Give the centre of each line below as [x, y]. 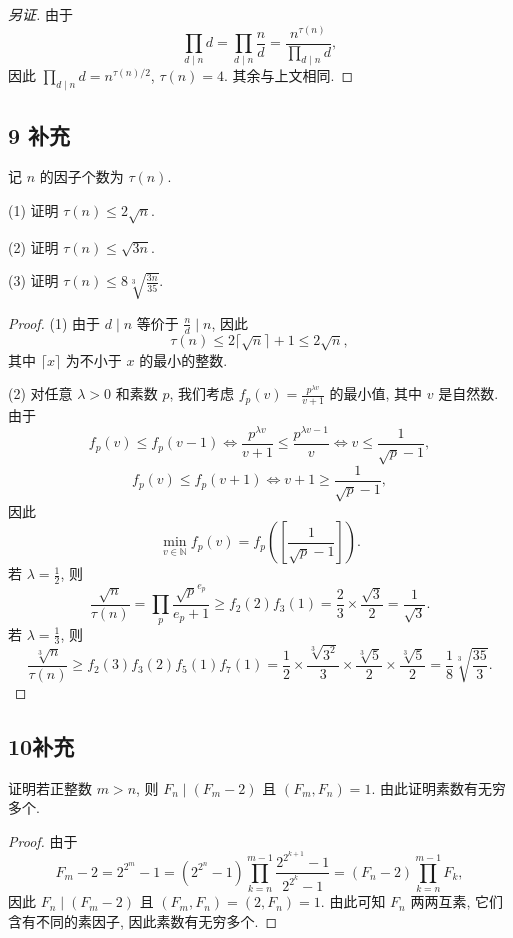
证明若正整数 [50, 787]
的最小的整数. [183, 359]
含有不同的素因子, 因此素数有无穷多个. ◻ [143, 920]
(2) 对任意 [40, 393]
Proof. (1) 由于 [54, 322]
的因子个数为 [81, 176]
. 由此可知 [353, 901]
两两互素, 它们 [456, 901]
